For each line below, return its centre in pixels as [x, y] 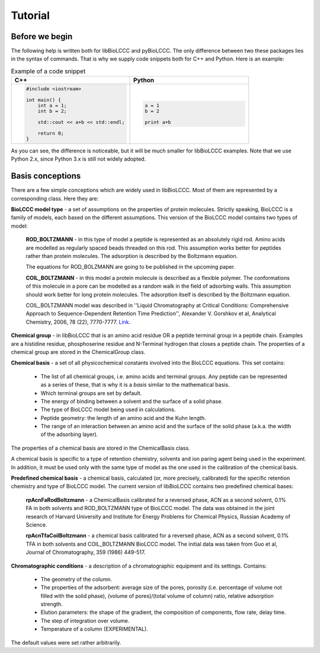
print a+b [158, 122]
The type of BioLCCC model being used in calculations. [108, 410]
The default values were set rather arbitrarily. [66, 642]
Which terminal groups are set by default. [91, 393]
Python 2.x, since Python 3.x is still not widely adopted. [79, 159]
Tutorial [31, 15]
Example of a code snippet [48, 71]
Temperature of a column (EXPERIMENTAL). [94, 629]
